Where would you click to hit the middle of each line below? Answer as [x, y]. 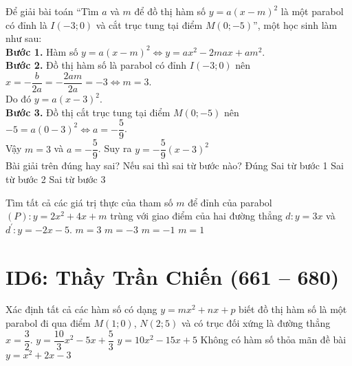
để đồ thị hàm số [170, 11]
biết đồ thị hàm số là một [293, 309]
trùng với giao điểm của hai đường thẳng [196, 216]
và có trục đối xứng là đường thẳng [256, 323]
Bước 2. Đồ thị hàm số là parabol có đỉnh [96, 65]
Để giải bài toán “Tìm [52, 11]
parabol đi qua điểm [48, 323]
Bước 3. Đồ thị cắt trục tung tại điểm [88, 112]
